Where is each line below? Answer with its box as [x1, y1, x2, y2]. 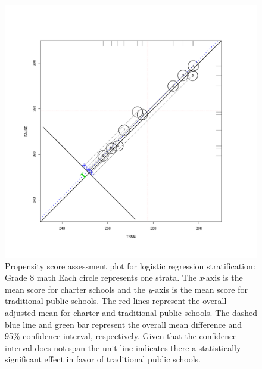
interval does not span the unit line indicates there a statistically [5, 341, 241, 354]
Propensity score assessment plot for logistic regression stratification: [5, 259, 255, 272]
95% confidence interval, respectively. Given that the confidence [5, 330, 237, 342]
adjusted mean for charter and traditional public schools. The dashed [5, 306, 258, 318]
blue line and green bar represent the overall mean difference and [5, 318, 242, 330]
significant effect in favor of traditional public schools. [5, 353, 201, 365]
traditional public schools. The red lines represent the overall [5, 294, 227, 307]
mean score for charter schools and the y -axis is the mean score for [5, 283, 248, 295]
